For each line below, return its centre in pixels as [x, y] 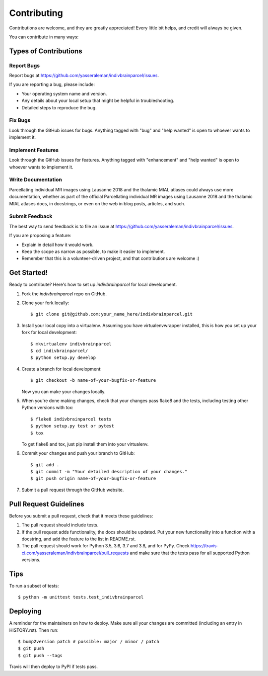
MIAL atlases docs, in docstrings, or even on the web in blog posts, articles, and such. [97, 203]
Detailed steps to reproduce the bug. [59, 107]
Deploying [25, 611]
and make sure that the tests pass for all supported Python [190, 553]
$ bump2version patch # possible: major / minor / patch [89, 642]
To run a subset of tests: [34, 586]
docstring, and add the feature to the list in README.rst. [79, 539]
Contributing [36, 13]
